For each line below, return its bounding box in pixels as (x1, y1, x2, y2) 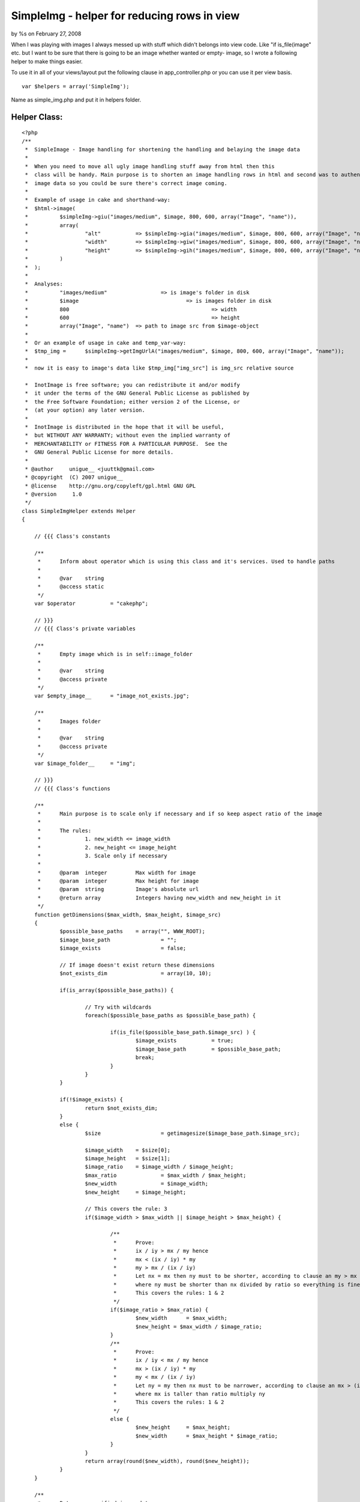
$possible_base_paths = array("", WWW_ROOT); (59, 928, 205, 935)
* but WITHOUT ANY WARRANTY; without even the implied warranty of (25, 432, 231, 439)
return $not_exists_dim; (85, 1104, 158, 1111)
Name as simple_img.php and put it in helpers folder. (11, 96, 142, 103)
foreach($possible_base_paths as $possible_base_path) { (85, 1012, 256, 1019)
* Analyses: (25, 281, 63, 288)
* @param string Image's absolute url (37, 886, 199, 893)
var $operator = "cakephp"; (34, 600, 149, 607)
